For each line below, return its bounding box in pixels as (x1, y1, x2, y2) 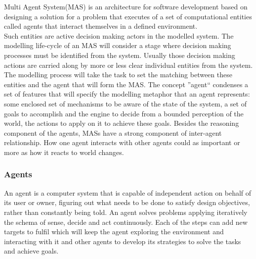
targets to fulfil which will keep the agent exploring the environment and (4, 226, 224, 237)
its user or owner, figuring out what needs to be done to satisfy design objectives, (4, 197, 250, 207)
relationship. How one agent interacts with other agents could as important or (4, 137, 240, 148)
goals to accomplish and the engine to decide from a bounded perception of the (4, 108, 244, 118)
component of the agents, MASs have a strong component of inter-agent (4, 127, 222, 138)
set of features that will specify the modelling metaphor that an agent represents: (4, 89, 250, 99)
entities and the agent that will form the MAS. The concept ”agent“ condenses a (4, 79, 249, 89)
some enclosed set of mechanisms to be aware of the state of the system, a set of (4, 98, 247, 108)
